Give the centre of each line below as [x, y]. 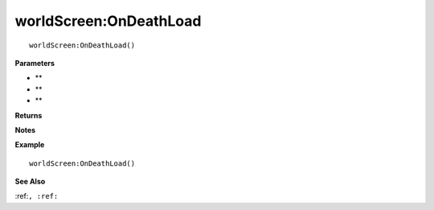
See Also [30, 182]
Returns [29, 115]
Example [30, 145]
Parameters [35, 63]
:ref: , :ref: [37, 196]
